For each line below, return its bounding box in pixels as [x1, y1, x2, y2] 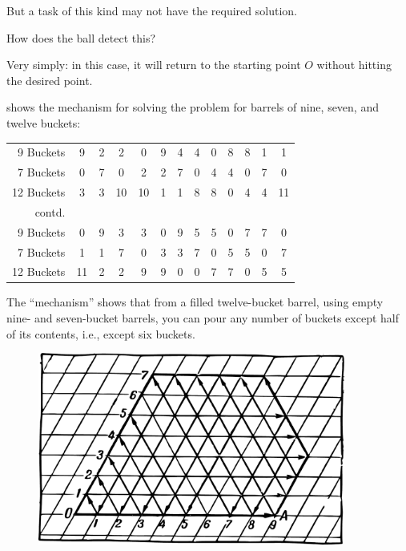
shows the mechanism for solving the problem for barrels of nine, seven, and [6, 99, 379, 115]
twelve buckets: [6, 114, 81, 131]
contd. [34, 203, 66, 220]
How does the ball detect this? [6, 29, 156, 46]
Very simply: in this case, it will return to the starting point [6, 56, 301, 73]
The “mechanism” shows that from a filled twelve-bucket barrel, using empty [6, 294, 384, 310]
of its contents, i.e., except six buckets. [6, 325, 195, 342]
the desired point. [6, 71, 93, 88]
